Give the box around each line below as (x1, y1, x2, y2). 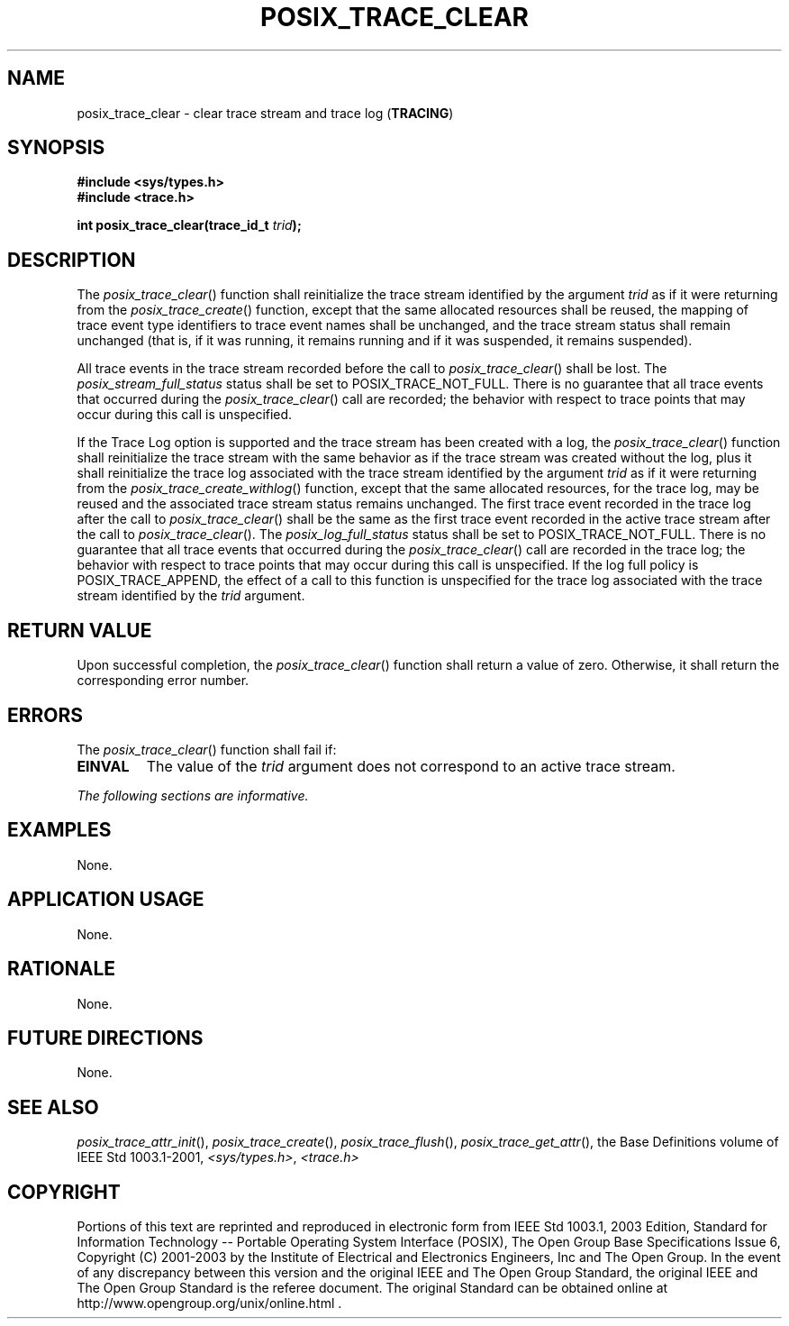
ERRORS (7, 703, 84, 727)
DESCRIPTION (7, 248, 136, 271)
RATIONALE (7, 957, 116, 981)
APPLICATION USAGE (7, 888, 204, 911)
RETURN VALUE (7, 618, 152, 642)
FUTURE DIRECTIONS (7, 1026, 204, 1049)
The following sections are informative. (77, 787, 309, 803)
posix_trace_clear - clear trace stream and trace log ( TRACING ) (77, 105, 454, 121)
